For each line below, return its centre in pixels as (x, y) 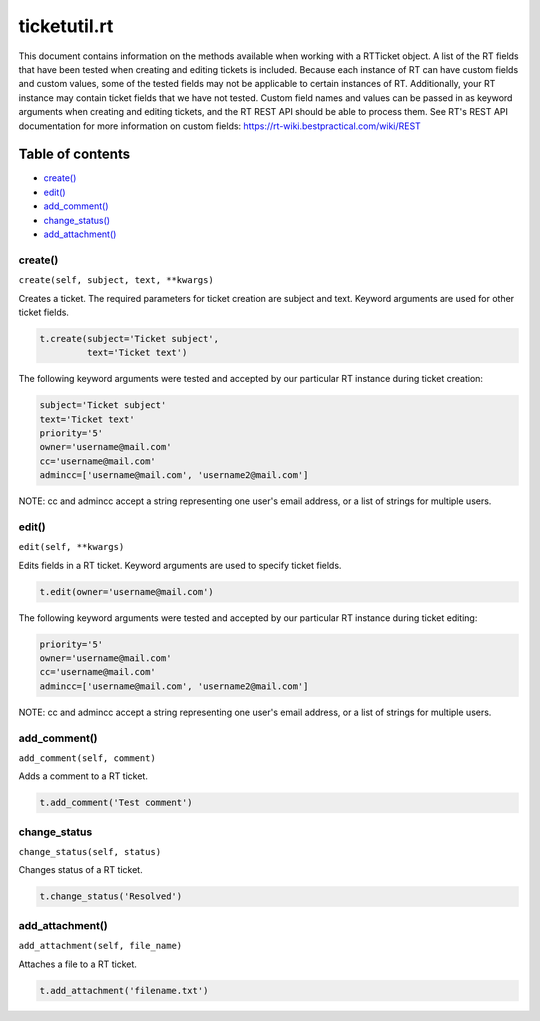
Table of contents (74, 154)
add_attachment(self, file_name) (100, 946)
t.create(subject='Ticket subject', (129, 338)
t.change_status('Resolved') (111, 896)
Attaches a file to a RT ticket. (77, 964)
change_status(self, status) (90, 852)
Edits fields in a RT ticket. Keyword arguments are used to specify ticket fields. (180, 565)
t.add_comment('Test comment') (116, 803)
